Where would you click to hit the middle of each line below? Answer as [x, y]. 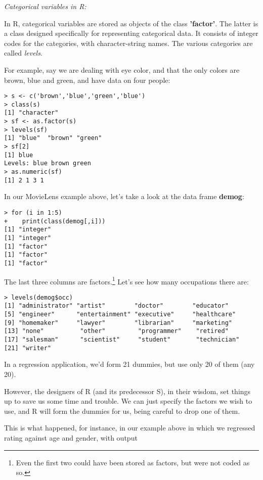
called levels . [23, 53]
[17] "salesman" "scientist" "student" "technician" [122, 340]
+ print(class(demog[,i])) [55, 221]
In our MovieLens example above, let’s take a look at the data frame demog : [124, 196]
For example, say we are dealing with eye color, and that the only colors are [122, 69]
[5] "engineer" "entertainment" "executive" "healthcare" [120, 315]
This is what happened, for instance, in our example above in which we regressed [130, 428]
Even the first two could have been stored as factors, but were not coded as [133, 462]
